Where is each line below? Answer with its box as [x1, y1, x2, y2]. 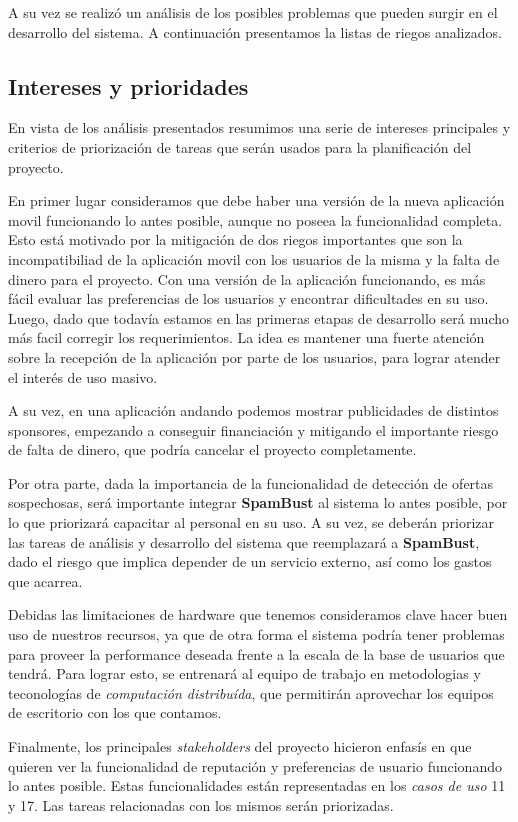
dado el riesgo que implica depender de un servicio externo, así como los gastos [8, 551, 492, 572]
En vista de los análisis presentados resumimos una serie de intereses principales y [8, 117, 511, 138]
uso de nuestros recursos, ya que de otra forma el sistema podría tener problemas [8, 624, 505, 645]
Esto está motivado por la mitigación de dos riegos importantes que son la [8, 229, 463, 250]
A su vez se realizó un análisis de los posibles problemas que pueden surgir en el [8, 2, 498, 22]
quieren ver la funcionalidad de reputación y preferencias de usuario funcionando [8, 755, 502, 776]
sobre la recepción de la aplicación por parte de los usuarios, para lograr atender [8, 346, 501, 367]
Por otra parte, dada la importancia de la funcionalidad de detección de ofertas [8, 472, 494, 493]
